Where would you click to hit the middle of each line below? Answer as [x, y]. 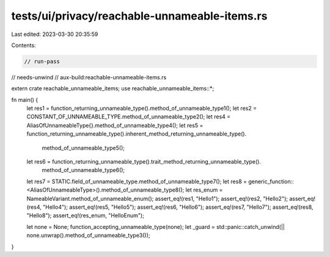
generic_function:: [271, 181]
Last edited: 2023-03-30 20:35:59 [55, 34]
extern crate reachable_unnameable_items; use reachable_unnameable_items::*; [113, 89]
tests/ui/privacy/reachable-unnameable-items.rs [139, 16]
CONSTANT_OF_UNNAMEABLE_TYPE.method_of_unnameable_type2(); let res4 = [129, 117]
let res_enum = [204, 190]
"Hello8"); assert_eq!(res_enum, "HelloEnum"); [86, 215]
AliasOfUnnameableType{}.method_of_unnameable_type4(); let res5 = [115, 125]
